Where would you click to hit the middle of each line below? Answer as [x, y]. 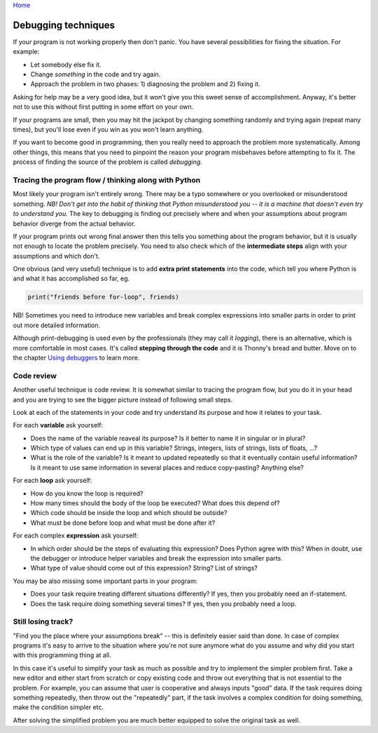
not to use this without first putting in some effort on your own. [103, 107]
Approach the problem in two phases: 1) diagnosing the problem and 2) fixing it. [145, 84]
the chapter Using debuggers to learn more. [76, 358]
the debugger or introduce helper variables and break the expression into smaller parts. [156, 558]
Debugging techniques [64, 25]
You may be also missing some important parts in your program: [105, 581]
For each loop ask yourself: [52, 481]
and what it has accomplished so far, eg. [71, 279]
